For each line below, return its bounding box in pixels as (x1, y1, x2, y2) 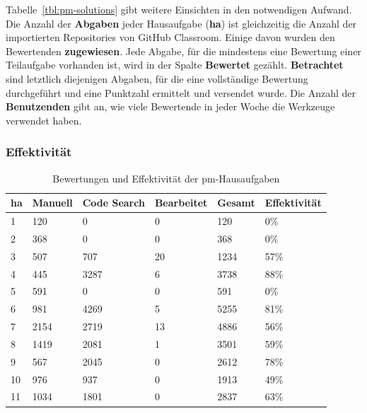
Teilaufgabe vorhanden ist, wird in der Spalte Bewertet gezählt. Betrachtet (6, 57, 344, 72)
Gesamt (217, 195, 255, 210)
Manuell (32, 195, 73, 210)
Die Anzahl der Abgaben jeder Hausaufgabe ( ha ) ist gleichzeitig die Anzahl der (6, 16, 357, 30)
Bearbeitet (154, 195, 208, 210)
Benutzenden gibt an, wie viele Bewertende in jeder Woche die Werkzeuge (6, 99, 335, 114)
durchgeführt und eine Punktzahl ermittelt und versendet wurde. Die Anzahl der (6, 85, 356, 100)
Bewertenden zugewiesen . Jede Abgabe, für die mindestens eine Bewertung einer (6, 43, 361, 58)
